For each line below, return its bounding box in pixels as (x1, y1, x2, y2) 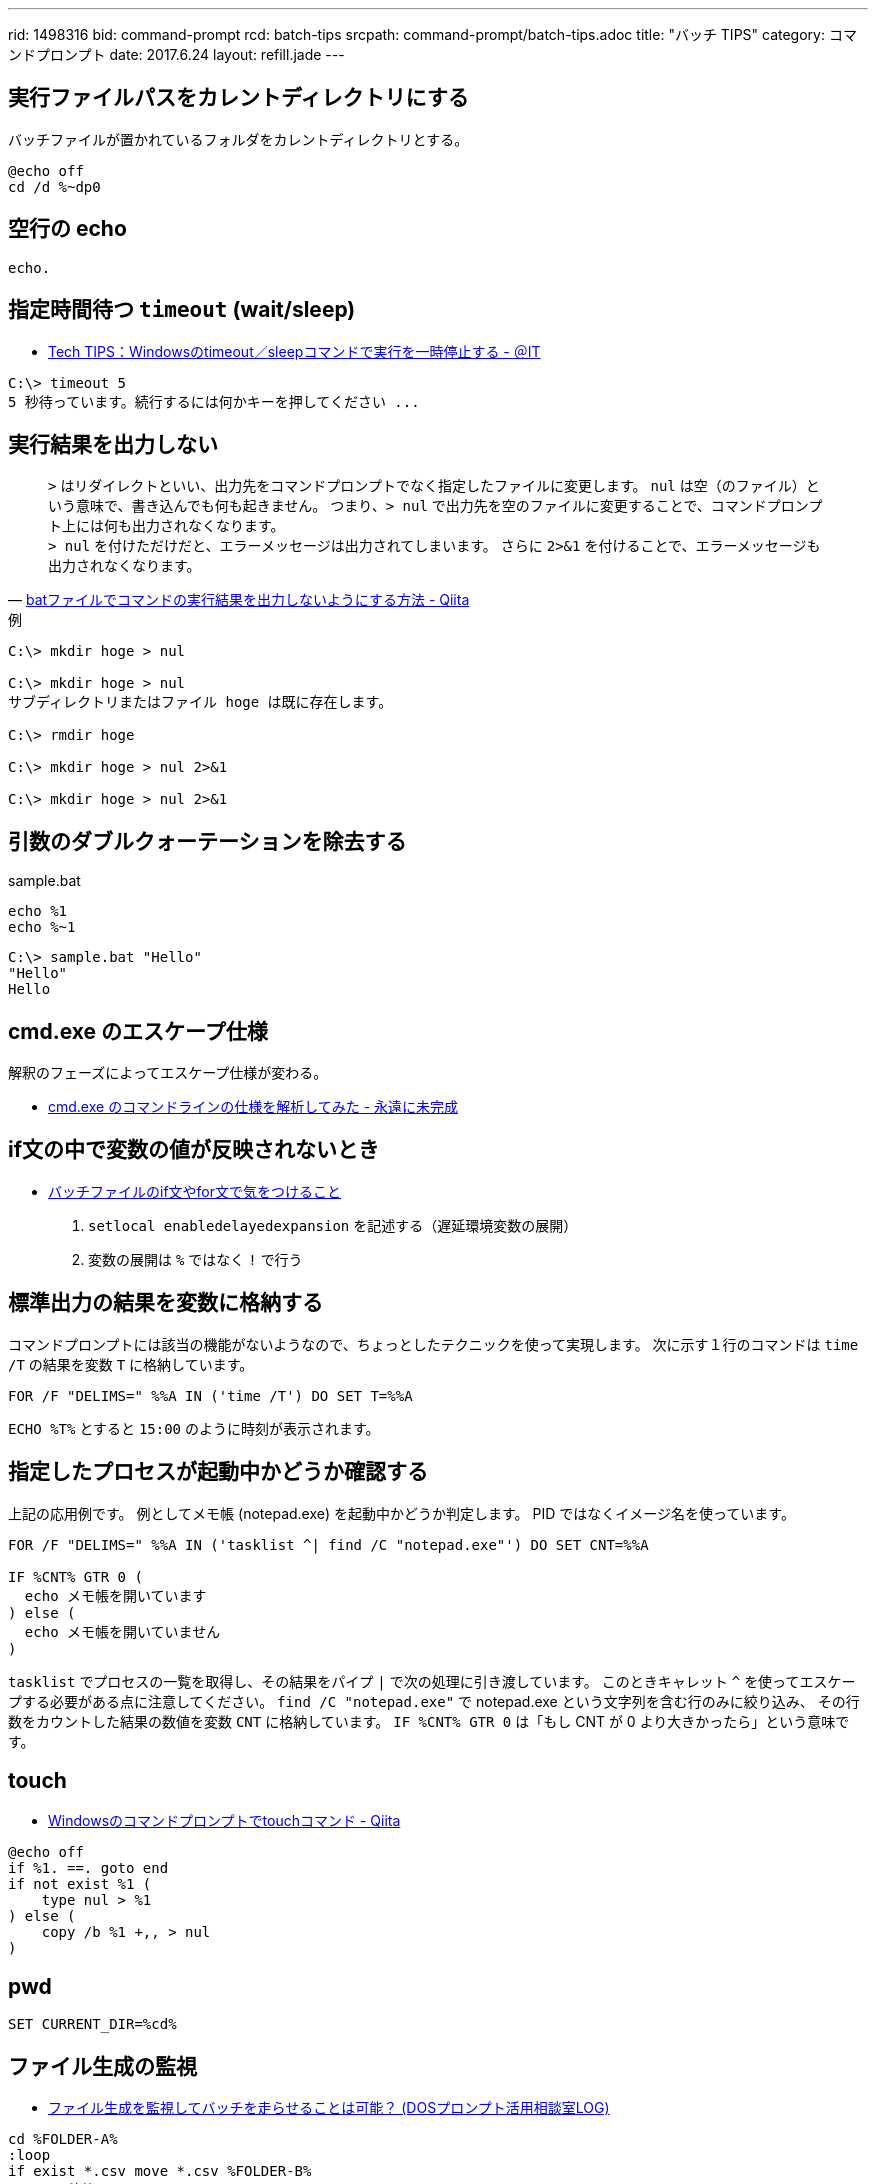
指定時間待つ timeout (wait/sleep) (8, 297, 356, 323)
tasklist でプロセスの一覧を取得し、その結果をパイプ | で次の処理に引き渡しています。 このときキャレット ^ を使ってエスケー (8, 1672, 856, 1690)
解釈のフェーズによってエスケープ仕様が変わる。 (8, 1064, 328, 1082)
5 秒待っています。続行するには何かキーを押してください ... (8, 393, 420, 410)
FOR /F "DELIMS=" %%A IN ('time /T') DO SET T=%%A (8, 1387, 413, 1404)
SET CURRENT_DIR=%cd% (8, 2016, 177, 2033)
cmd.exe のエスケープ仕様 (8, 1018, 268, 1044)
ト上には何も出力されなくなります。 (48, 517, 285, 535)
